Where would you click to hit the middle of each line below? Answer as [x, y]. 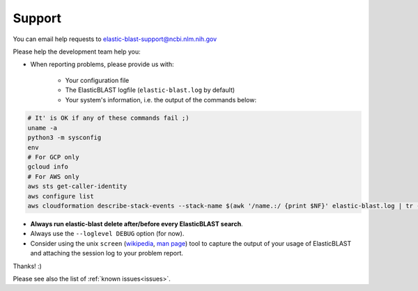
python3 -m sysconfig [64, 138]
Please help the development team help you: [77, 52]
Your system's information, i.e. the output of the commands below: [161, 100]
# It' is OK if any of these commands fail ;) [108, 118]
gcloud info [48, 167]
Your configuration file [97, 80]
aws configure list [61, 196]
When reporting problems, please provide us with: [102, 64]
